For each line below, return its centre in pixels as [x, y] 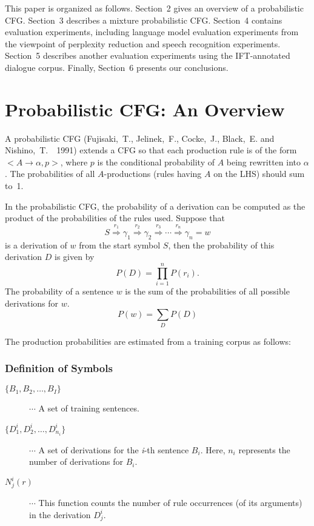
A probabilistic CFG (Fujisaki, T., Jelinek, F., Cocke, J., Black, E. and [140, 138]
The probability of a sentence [59, 291]
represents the [264, 449]
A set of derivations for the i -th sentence [114, 449]
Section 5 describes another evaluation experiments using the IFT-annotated [148, 55]
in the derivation [60, 514]
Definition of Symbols [59, 368]
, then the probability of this [221, 245]
